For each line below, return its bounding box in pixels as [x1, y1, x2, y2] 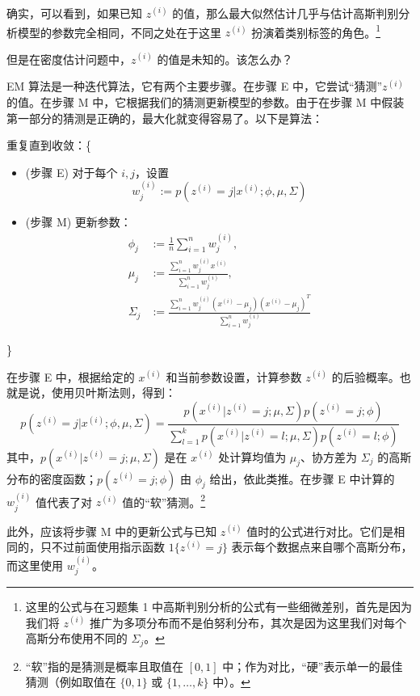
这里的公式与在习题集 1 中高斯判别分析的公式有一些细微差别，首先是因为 [25, 598, 413, 615]
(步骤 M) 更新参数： [25, 213, 132, 230]
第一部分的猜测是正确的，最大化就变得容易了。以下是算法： [6, 109, 323, 126]
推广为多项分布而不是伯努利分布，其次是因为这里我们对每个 [89, 614, 406, 631]
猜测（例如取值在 [25, 673, 116, 690]
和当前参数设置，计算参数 [166, 368, 302, 385]
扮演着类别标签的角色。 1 [251, 21, 380, 40]
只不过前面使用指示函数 [40, 538, 165, 555]
